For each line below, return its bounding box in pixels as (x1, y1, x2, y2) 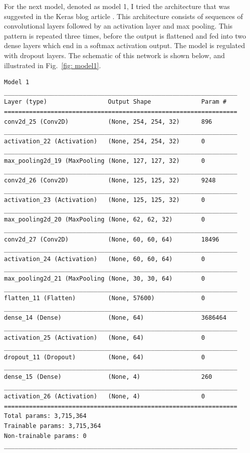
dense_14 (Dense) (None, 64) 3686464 (4, 314, 226, 322)
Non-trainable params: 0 (4, 432, 87, 439)
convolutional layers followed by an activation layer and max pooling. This (4, 21, 233, 31)
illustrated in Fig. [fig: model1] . (4, 60, 101, 70)
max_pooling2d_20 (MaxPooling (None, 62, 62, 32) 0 (4, 216, 205, 223)
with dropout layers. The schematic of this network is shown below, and (4, 50, 225, 60)
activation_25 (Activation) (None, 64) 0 (4, 334, 205, 341)
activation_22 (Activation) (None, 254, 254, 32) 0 (4, 137, 205, 145)
